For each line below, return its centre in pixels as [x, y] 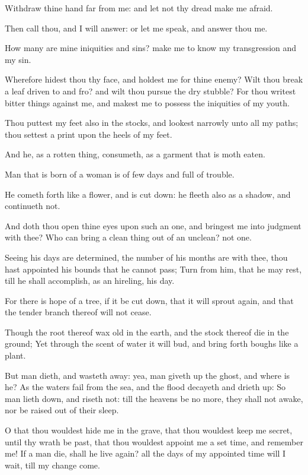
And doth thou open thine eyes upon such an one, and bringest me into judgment [153, 225]
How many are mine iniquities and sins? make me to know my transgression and [151, 48]
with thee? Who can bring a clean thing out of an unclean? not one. [128, 237]
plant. [15, 355]
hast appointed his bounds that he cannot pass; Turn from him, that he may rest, [153, 269]
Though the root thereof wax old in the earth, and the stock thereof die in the [147, 332]
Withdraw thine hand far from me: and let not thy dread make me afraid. [139, 8]
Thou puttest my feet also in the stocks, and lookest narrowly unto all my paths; [152, 123]
